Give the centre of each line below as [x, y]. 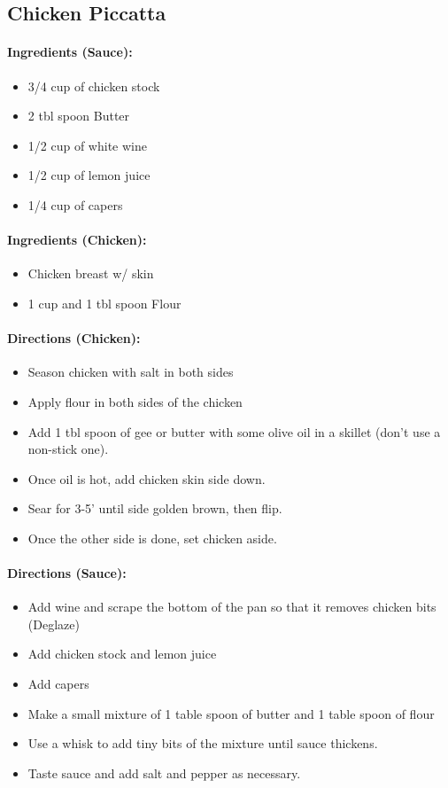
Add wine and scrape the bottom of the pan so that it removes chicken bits [232, 607]
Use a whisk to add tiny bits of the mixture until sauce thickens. [203, 743]
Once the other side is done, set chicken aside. [152, 538]
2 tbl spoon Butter [79, 116]
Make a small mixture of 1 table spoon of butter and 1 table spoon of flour [231, 713]
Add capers [58, 684]
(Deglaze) [54, 624]
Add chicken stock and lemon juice [122, 654]
